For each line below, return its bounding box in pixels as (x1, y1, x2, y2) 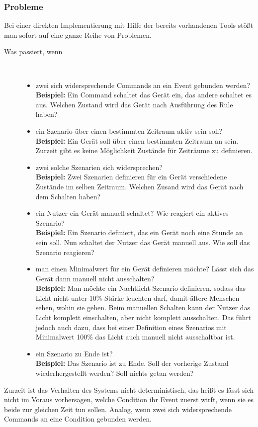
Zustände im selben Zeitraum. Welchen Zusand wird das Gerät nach (35, 181, 244, 191)
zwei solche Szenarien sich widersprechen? (35, 162, 163, 172)
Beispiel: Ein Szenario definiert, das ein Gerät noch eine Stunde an (35, 227, 243, 238)
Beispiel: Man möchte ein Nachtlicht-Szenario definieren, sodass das (35, 283, 246, 293)
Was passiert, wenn (4, 46, 63, 57)
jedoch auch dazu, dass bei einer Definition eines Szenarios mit (35, 322, 227, 332)
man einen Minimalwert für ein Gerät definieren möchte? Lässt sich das (35, 263, 254, 274)
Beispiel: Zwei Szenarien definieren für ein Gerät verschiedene (35, 171, 227, 182)
